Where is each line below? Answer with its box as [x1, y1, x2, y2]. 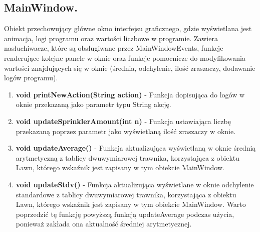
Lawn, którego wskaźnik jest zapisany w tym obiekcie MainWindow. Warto [16, 199, 246, 209]
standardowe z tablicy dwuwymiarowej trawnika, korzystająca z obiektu [16, 189, 236, 199]
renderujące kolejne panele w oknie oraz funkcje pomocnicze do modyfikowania [4, 52, 245, 63]
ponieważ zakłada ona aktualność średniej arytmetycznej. [16, 218, 192, 229]
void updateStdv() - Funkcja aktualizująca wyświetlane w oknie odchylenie [16, 179, 254, 189]
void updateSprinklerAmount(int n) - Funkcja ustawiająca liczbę [16, 115, 231, 126]
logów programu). [4, 72, 58, 83]
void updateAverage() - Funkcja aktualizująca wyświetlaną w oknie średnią [16, 143, 256, 153]
